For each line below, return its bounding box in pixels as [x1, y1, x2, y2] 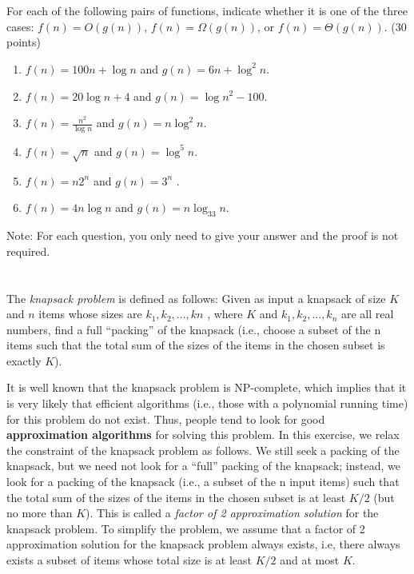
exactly [6, 352, 42, 369]
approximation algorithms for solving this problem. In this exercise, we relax [6, 426, 400, 443]
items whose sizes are [38, 305, 142, 322]
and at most [280, 552, 340, 568]
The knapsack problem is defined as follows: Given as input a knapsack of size [6, 289, 386, 306]
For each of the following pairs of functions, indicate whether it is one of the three [6, 2, 408, 19]
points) [6, 34, 41, 50]
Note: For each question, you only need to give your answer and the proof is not [6, 227, 399, 244]
